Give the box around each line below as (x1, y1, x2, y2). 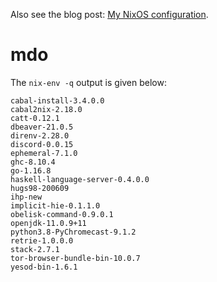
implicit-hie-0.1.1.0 (10, 200, 101, 211)
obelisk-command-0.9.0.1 (10, 209, 114, 219)
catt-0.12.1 (10, 113, 60, 123)
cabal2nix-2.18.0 (10, 104, 83, 114)
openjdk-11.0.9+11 (10, 218, 87, 228)
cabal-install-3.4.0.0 (10, 95, 105, 106)
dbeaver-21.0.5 (10, 122, 74, 132)
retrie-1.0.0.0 (10, 235, 74, 246)
